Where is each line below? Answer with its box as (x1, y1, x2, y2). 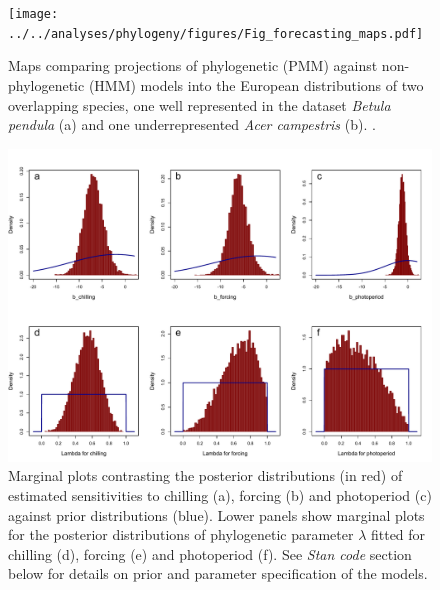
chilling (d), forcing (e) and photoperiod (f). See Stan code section (8, 543, 412, 564)
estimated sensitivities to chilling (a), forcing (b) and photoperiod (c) (8, 484, 432, 505)
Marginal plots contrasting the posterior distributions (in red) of (8, 465, 403, 486)
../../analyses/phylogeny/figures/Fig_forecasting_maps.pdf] (8, 26, 424, 41)
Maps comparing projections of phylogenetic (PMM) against (8, 55, 378, 76)
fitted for (370, 524, 426, 545)
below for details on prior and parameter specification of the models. (8, 563, 428, 584)
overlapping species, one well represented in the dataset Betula (8, 94, 391, 115)
